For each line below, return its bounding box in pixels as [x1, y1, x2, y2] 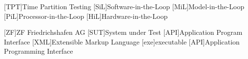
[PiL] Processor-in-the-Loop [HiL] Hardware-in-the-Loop [4, 11, 168, 21]
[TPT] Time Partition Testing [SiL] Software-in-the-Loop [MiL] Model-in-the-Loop [4, 1, 245, 11]
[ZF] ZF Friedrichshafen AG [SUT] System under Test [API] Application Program [4, 27, 243, 37]
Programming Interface [4, 46, 73, 56]
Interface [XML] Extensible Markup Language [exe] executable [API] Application [4, 36, 240, 46]
